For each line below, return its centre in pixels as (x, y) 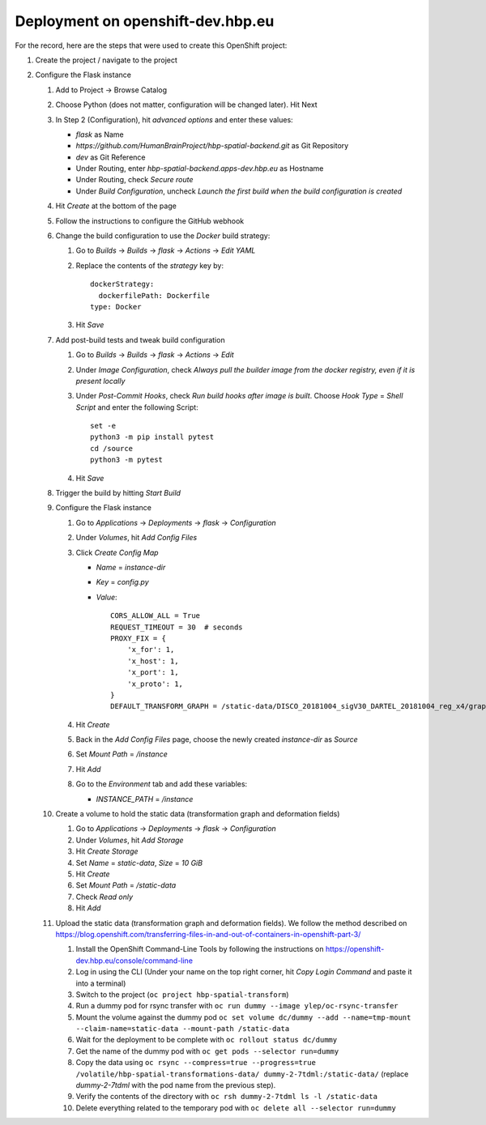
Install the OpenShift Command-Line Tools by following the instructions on (200, 949)
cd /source (112, 448)
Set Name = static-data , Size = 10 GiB (139, 863)
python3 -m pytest (127, 460)
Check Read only (104, 897)
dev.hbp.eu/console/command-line (134, 961)
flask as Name (100, 134)
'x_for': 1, (151, 650)
